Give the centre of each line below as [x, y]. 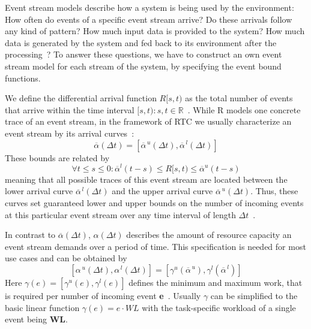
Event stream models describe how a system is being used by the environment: [149, 7]
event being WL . [36, 319]
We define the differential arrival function [81, 98]
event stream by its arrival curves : [70, 133]
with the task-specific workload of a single [219, 307]
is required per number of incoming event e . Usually [103, 295]
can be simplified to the [254, 295]
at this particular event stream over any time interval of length [120, 214]
